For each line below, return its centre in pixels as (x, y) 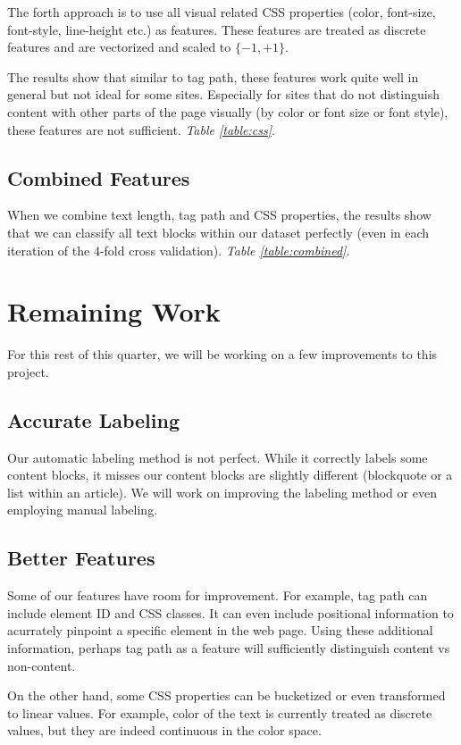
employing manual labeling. (83, 510)
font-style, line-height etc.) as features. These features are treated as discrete (217, 29)
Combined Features (99, 177)
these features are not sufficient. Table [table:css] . (141, 129)
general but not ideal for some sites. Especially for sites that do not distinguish (223, 94)
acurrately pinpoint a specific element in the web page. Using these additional (220, 630)
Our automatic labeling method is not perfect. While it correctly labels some (218, 457)
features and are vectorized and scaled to (119, 47)
